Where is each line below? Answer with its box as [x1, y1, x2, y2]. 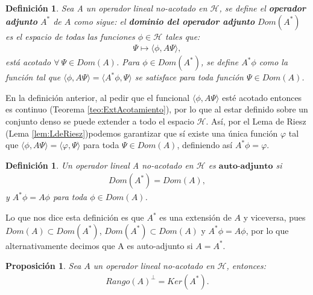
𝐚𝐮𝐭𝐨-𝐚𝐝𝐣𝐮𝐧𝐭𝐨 [218, 161, 273, 170]
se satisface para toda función [134, 71, 244, 83]
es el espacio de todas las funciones [5, 30, 135, 42]
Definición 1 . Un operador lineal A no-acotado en [5, 158, 194, 171]
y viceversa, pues [243, 211, 306, 223]
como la [259, 56, 288, 68]
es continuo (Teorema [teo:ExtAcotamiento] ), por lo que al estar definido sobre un [5, 103, 308, 115]
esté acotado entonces [222, 91, 302, 103]
